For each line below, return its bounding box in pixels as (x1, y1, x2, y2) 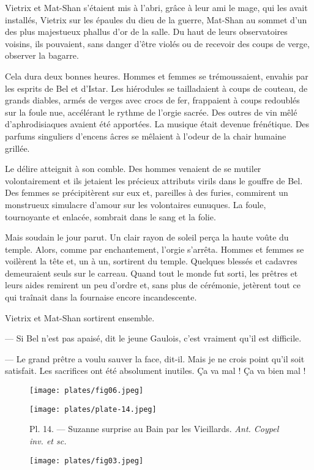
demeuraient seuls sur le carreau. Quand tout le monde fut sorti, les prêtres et (5, 266, 298, 279)
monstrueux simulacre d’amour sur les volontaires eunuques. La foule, (5, 198, 266, 211)
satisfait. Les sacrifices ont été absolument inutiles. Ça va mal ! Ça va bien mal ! (5, 364, 306, 377)
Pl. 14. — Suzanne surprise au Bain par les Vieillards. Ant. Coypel (29, 422, 279, 435)
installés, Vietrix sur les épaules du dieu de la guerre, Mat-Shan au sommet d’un (5, 13, 307, 26)
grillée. (5, 141, 30, 154)
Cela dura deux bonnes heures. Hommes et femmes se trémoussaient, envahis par (5, 69, 308, 82)
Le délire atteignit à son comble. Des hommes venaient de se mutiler (5, 162, 261, 175)
